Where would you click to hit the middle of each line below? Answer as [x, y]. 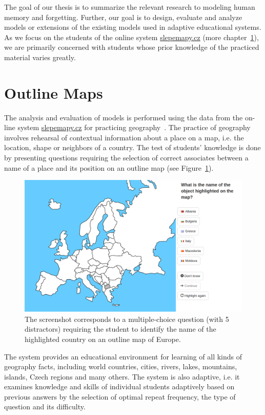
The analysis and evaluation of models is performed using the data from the [124, 117]
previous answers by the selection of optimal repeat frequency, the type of [120, 396]
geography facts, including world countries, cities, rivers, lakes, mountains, [121, 366]
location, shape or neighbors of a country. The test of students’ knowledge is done [132, 147]
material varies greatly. [40, 57]
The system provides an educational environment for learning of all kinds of [123, 356]
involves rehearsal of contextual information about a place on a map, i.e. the [124, 137]
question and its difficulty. [45, 407]
